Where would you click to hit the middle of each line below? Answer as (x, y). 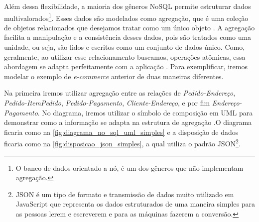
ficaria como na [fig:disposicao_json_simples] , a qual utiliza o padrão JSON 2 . (122, 143)
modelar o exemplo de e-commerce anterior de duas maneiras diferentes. (114, 76)
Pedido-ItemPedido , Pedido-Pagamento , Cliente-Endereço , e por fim (107, 103)
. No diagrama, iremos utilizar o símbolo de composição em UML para (145, 112)
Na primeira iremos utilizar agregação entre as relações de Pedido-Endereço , (120, 93)
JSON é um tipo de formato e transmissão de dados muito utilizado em (125, 194)
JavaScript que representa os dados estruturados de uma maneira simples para (135, 204)
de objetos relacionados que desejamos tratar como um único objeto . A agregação (129, 27)
